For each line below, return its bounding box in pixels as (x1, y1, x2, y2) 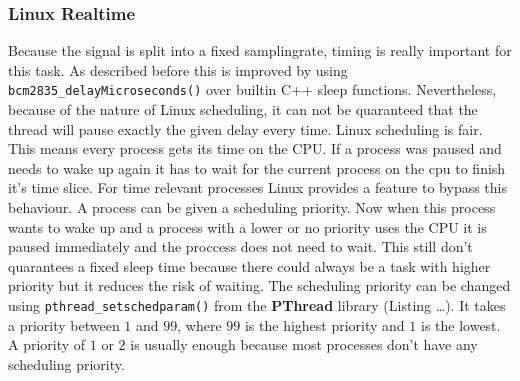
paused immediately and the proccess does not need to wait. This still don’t (8, 236, 473, 257)
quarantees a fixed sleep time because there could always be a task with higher (8, 255, 491, 276)
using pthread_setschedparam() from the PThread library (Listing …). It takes (8, 295, 506, 315)
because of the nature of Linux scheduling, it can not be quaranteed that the (8, 99, 478, 120)
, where (177, 314, 222, 335)
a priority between (8, 314, 120, 335)
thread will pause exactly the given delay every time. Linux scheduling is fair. (8, 118, 483, 139)
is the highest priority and (244, 314, 405, 335)
